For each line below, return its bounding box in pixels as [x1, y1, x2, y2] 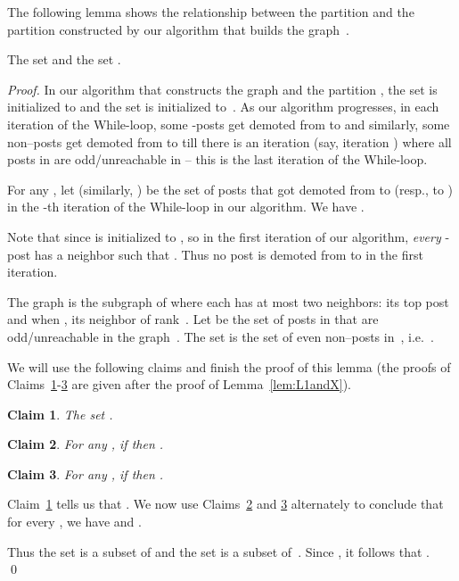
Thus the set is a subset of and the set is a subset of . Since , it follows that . [7, 542, 430, 560]
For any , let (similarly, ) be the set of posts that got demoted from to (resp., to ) [7, 179, 454, 198]
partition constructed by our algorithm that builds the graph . [7, 20, 349, 38]
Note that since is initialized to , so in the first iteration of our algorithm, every [7, 227, 441, 245]
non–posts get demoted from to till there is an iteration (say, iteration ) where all [7, 132, 452, 151]
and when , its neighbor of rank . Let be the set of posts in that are [7, 310, 379, 328]
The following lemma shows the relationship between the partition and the [7, 3, 414, 21]
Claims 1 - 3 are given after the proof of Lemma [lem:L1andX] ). [7, 375, 351, 394]
